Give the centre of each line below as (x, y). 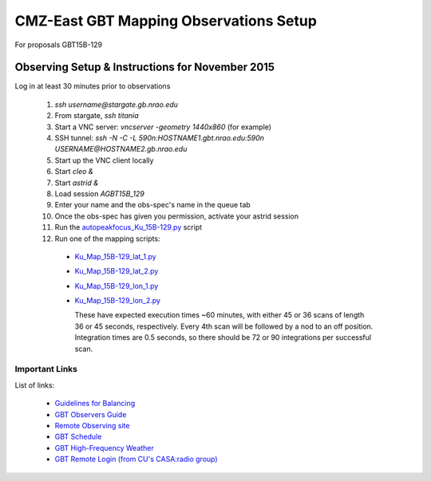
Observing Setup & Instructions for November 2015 (145, 67)
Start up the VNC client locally (104, 160)
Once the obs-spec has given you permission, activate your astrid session (177, 216)
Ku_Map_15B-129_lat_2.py (117, 271)
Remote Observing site (92, 425)
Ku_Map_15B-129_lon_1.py (117, 286)
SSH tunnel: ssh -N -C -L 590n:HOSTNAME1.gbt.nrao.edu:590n (160, 138)
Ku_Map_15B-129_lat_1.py (115, 256)
